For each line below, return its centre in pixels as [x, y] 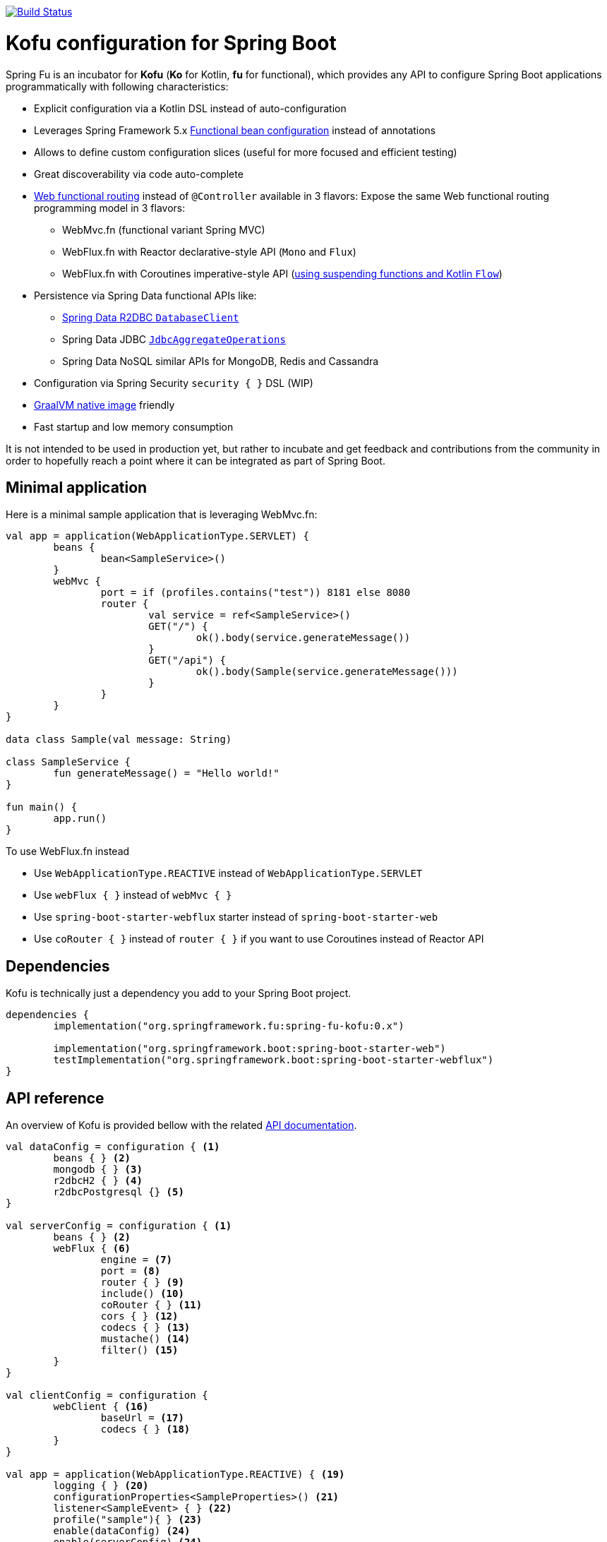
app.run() [80, 819]
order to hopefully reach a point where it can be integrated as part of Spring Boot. [196, 460]
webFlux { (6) [92, 1249]
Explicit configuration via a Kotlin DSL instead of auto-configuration [190, 108]
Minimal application [77, 487]
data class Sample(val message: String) [119, 740]
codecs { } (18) [145, 1429]
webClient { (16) [101, 1407]
